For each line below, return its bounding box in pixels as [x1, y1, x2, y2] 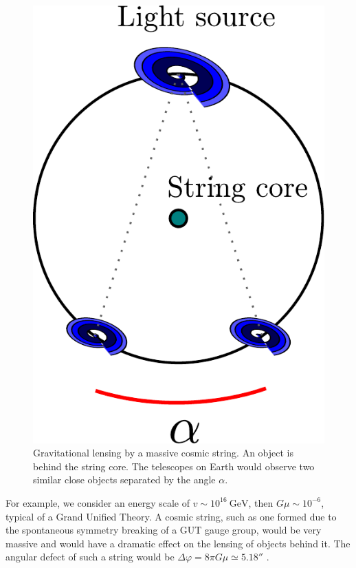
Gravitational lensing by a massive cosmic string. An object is [33, 445, 294, 460]
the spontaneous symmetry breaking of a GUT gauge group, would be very [5, 523, 322, 537]
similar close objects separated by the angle [33, 472, 216, 487]
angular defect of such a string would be [5, 549, 175, 564]
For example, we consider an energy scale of [5, 495, 190, 509]
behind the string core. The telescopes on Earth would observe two [33, 459, 315, 473]
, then [248, 495, 274, 509]
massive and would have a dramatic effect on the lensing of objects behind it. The [5, 536, 351, 550]
